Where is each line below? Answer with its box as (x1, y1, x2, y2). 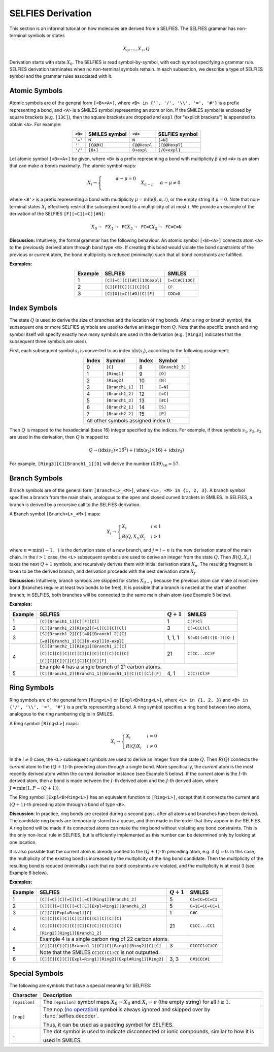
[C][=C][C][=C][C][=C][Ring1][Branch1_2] (40, 896, 137, 902)
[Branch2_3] (158, 364, 186, 370)
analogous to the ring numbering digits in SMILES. (9, 711, 114, 717)
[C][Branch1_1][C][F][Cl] (40, 618, 99, 624)
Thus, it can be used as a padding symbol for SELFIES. (43, 1021, 174, 1028)
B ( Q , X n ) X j (122, 534, 146, 541)
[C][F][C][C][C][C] (105, 284, 150, 290)
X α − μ (141, 179, 154, 187)
